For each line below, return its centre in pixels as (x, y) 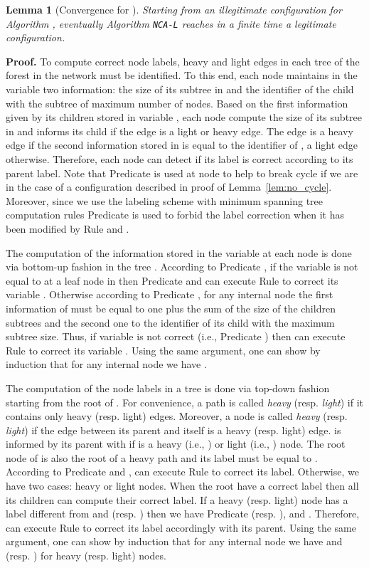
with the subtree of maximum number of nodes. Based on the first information (177, 103)
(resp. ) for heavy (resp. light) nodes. (86, 556)
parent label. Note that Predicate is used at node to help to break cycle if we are (182, 173)
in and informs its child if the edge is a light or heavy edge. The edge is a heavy (180, 131)
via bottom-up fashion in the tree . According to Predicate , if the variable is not (182, 267)
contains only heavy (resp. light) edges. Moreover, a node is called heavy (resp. (177, 416)
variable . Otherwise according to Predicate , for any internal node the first (170, 294)
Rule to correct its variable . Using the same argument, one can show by (163, 350)
